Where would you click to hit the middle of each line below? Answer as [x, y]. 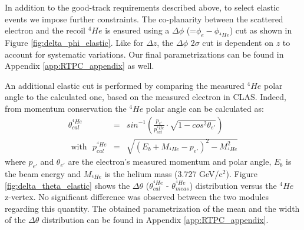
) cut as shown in [261, 30]
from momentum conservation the [66, 108]
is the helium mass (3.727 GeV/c [163, 173]
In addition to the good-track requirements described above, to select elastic [142, 7]
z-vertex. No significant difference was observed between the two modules [137, 197]
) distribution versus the [233, 185]
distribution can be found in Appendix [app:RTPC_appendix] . [155, 220]
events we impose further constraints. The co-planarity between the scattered [144, 19]
